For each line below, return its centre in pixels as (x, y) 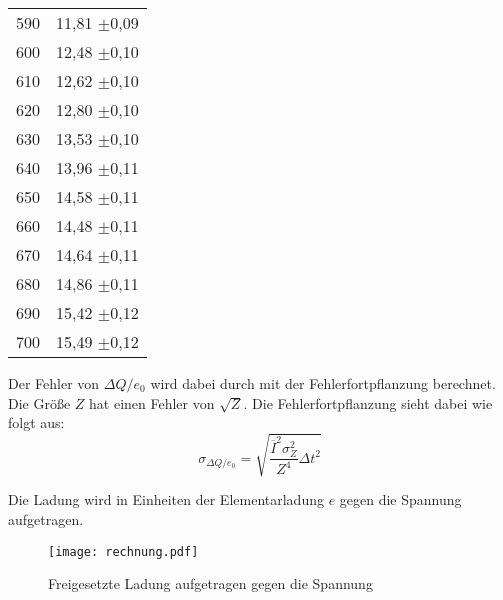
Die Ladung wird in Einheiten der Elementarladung (166, 499)
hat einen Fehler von (152, 402)
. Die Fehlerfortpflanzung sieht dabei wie (368, 402)
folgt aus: (36, 422)
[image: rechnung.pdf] (123, 551)
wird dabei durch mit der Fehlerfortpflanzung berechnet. (323, 383)
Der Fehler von (54, 383)
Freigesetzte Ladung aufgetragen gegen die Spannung (210, 583)
